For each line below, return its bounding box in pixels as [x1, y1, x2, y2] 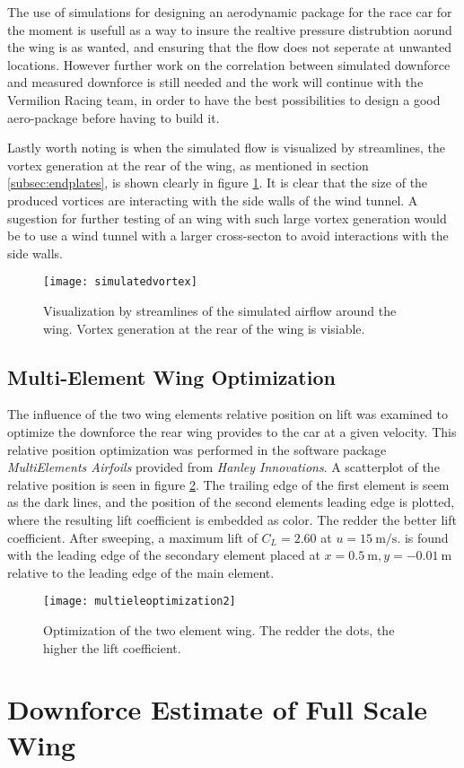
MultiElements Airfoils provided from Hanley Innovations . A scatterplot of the [7, 458, 440, 476]
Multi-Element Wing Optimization [7, 362, 336, 390]
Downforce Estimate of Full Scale [7, 691, 428, 728]
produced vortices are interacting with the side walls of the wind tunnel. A [7, 190, 418, 209]
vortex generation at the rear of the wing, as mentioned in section [7, 155, 369, 174]
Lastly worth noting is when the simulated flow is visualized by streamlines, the [7, 138, 446, 157]
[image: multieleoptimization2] [43, 595, 236, 608]
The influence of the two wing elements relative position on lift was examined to [7, 405, 449, 423]
